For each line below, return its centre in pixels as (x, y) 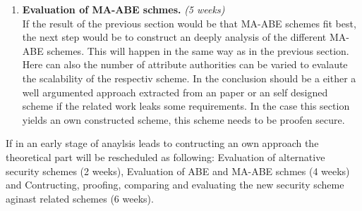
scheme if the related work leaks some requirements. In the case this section (186, 106)
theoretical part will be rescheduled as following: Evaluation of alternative (165, 156)
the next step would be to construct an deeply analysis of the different (174, 37)
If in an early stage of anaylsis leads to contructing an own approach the (162, 143)
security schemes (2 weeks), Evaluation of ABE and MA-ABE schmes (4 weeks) (178, 171)
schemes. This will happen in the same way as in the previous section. (198, 50)
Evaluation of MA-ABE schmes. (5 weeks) (123, 9)
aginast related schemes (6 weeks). (80, 198)
